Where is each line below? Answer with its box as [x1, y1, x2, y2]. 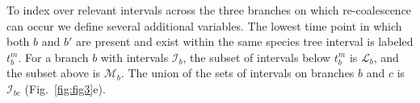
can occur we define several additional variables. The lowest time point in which [6, 17, 402, 34]
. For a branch [18, 48, 89, 65]
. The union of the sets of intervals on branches [120, 64, 355, 81]
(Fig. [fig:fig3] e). [24, 80, 106, 97]
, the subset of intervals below [183, 48, 331, 65]
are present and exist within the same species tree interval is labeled [76, 33, 414, 50]
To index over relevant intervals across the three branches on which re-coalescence [6, 2, 412, 18]
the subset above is [6, 64, 101, 81]
